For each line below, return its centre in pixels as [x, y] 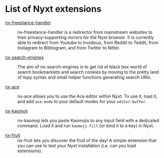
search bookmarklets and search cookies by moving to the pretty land [88, 72]
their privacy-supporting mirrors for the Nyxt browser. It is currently [86, 37]
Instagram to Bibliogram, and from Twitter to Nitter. [69, 48]
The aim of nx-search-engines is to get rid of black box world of [82, 67]
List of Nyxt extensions [53, 9]
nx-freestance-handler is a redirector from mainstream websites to [85, 32]
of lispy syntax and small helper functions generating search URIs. [84, 77]
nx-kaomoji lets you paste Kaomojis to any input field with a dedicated [88, 120]
